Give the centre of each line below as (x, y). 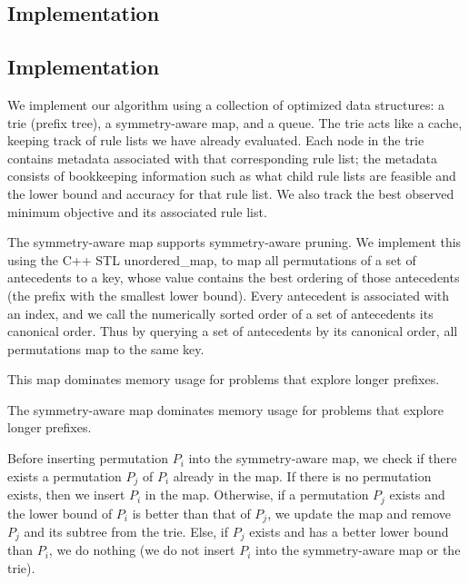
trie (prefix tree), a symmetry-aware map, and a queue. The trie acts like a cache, (235, 122)
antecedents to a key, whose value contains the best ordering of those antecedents (234, 277)
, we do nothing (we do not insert (142, 550)
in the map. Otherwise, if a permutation (257, 495)
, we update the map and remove (359, 513)
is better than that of (191, 513)
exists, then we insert (66, 495)
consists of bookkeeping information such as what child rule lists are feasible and (232, 176)
